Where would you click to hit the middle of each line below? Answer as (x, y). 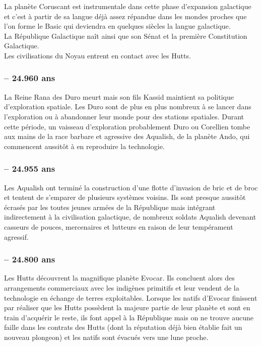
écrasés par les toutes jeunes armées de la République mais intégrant (110, 207)
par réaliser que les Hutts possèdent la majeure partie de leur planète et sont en (127, 307)
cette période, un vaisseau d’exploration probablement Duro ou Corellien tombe (127, 126)
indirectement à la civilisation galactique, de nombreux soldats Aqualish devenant (130, 217)
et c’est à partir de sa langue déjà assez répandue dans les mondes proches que (125, 16)
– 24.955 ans (30, 168)
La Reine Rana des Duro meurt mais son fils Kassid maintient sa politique (119, 96)
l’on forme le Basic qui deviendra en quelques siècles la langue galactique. (117, 26)
